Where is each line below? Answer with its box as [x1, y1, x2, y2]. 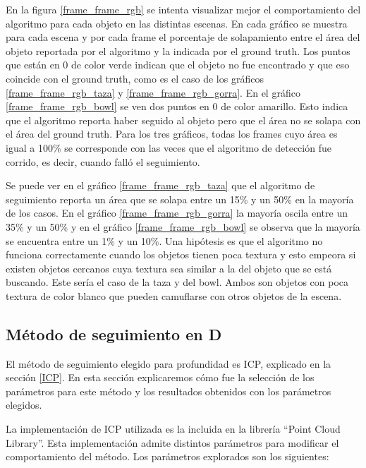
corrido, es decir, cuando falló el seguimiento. [6, 154, 200, 169]
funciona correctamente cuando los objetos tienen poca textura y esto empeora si [6, 247, 356, 262]
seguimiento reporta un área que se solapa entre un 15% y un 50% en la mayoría [6, 191, 354, 206]
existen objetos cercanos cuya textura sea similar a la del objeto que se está [6, 260, 332, 275]
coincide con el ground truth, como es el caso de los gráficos [6, 71, 264, 85]
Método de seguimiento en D [6, 323, 222, 344]
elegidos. [6, 397, 42, 412]
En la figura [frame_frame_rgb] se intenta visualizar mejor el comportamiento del [6, 2, 361, 16]
